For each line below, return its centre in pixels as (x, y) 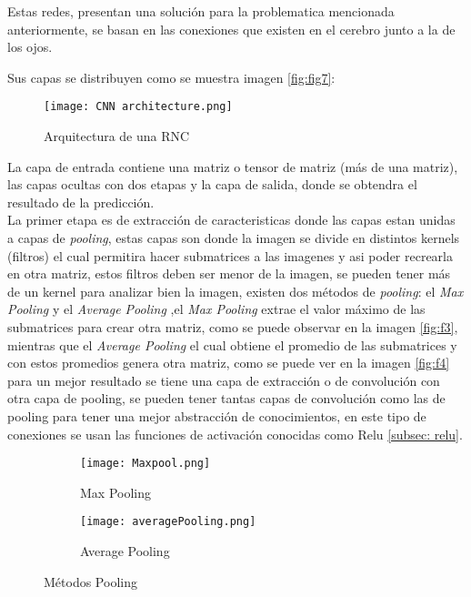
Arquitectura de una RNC (117, 136)
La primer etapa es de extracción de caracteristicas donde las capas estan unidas (231, 220)
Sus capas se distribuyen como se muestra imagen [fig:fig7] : (171, 77)
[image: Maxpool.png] (145, 464)
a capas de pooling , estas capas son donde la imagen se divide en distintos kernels (234, 238)
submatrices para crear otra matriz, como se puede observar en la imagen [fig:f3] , (233, 326)
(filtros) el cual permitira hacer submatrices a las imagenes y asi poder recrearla (230, 255)
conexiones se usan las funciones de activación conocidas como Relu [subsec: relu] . (235, 434)
